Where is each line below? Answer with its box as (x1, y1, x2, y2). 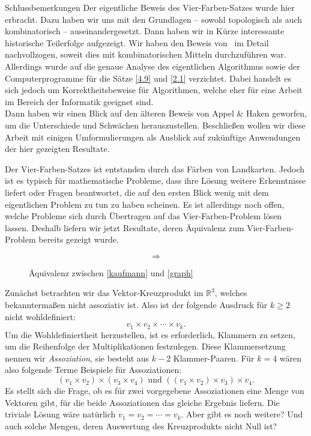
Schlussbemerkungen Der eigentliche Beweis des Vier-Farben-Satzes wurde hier (5, 1, 295, 13)
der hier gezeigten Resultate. (5, 142, 110, 155)
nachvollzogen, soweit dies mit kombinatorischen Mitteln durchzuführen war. (5, 48, 286, 61)
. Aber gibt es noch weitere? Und (181, 408, 303, 420)
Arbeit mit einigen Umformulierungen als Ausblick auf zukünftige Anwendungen (5, 130, 301, 143)
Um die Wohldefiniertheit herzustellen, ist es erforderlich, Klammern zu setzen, (5, 328, 295, 341)
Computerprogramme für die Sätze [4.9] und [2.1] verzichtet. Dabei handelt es (5, 71, 291, 84)
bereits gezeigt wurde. (38, 233, 119, 246)
